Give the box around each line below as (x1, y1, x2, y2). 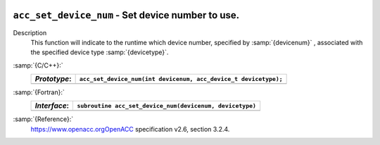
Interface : (34, 101, 70, 111)
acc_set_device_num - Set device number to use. (13, 9, 240, 21)
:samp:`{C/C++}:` (13, 61, 63, 70)
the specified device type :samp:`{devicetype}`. (30, 48, 169, 56)
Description (13, 28, 47, 37)
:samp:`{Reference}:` (13, 115, 74, 123)
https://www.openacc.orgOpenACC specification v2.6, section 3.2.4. (30, 125, 230, 133)
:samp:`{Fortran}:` (13, 88, 65, 96)
